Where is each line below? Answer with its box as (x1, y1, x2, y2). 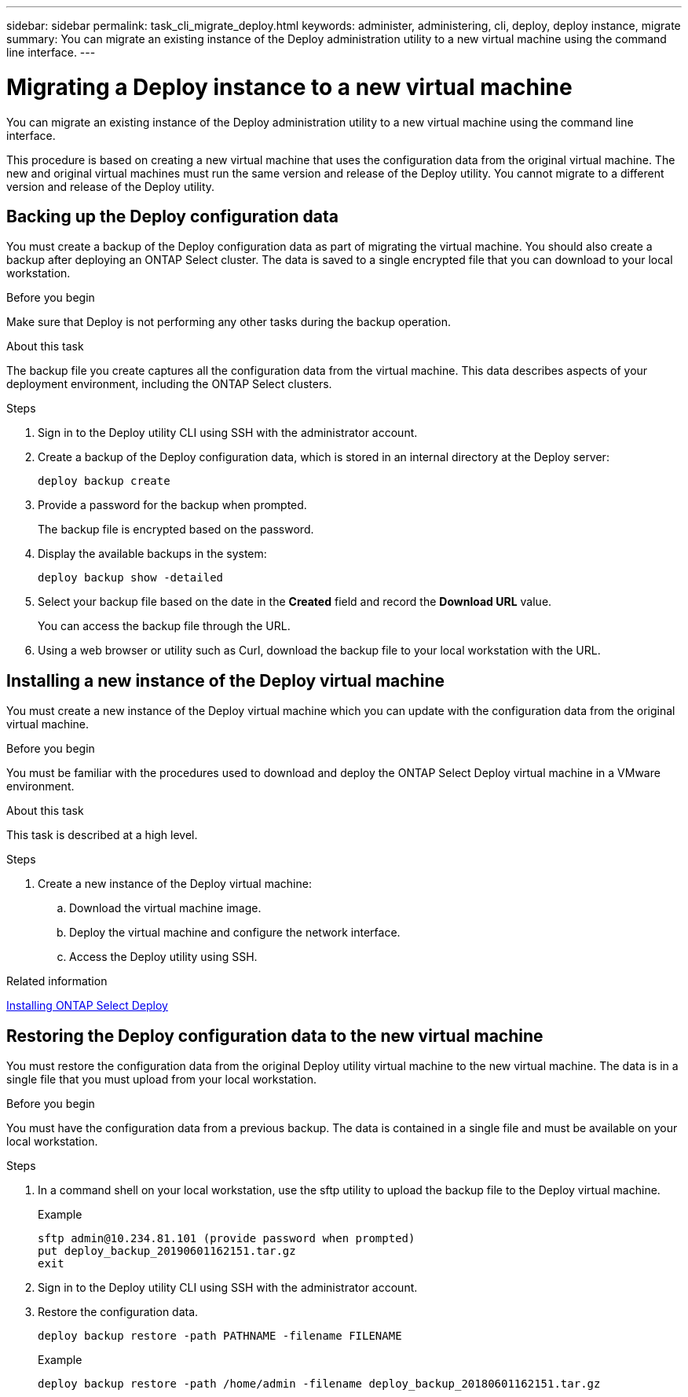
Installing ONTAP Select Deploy (6, 999, 168, 1013)
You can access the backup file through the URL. (38, 619, 291, 633)
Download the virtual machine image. (69, 901, 262, 915)
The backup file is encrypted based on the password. (38, 522, 314, 537)
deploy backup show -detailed (38, 571, 224, 585)
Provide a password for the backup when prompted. (38, 498, 307, 512)
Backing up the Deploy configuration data (6, 206, 339, 226)
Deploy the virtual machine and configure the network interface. (69, 926, 401, 940)
